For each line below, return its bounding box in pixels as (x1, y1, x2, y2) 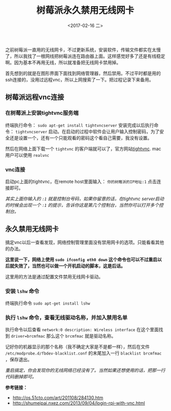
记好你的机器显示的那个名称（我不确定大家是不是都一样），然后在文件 (5, 344, 150, 350)
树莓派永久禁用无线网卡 (36, 5, 134, 16)
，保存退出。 (5, 357, 32, 363)
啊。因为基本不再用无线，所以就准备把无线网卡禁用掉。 (5, 59, 121, 65)
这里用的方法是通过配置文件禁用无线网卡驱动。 (5, 273, 103, 280)
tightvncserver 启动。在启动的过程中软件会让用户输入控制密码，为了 (15, 128, 160, 134)
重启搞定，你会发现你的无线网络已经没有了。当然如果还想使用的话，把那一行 (5, 367, 165, 373)
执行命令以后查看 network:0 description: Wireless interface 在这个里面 (5, 326, 159, 333)
